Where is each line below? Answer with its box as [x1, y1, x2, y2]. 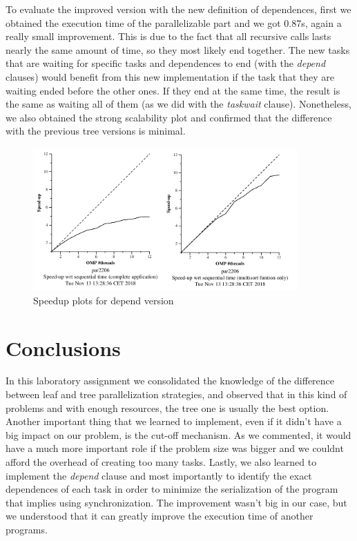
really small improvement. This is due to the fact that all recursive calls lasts [6, 29, 331, 43]
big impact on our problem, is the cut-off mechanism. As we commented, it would [6, 427, 351, 442]
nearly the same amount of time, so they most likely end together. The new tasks [6, 42, 350, 57]
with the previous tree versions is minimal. [6, 124, 186, 138]
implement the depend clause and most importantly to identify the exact [6, 468, 312, 482]
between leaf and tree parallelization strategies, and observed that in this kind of [6, 387, 347, 402]
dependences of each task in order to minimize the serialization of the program [6, 482, 338, 496]
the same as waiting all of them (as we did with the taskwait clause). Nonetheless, [6, 97, 351, 111]
